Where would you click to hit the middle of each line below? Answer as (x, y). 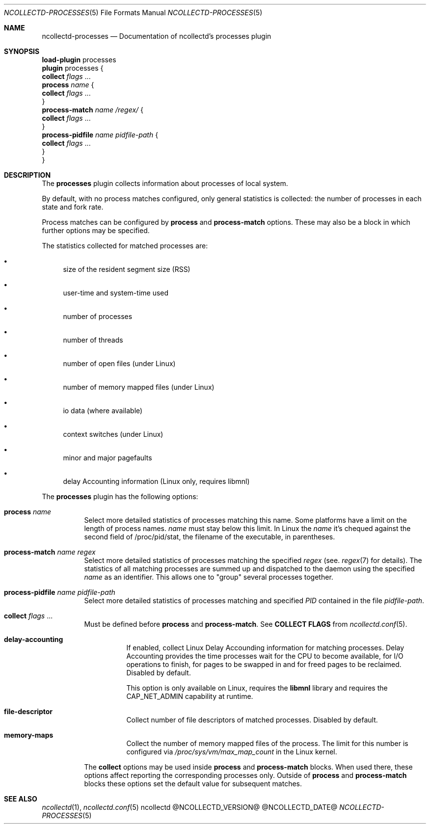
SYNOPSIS (22, 51)
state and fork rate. (73, 207)
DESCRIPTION (27, 175)
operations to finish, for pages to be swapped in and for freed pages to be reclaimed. (264, 664)
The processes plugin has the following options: (120, 496)
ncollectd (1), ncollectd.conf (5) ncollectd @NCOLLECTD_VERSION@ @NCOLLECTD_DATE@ (190, 807)
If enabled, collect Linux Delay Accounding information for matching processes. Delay (265, 648)
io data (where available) (103, 411)
